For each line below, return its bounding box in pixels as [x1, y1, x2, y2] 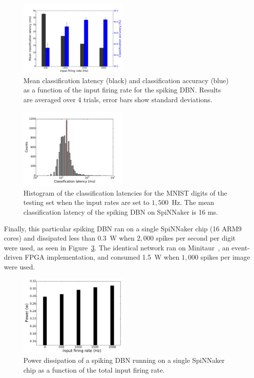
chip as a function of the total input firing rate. [23, 364, 165, 375]
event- [232, 242, 250, 252]
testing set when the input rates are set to [23, 197, 149, 207]
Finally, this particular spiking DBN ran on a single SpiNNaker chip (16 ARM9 [4, 223, 242, 233]
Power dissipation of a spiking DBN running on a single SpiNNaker [23, 355, 225, 365]
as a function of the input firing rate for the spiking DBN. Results [23, 85, 221, 95]
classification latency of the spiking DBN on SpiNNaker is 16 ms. [23, 207, 218, 217]
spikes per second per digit [156, 233, 236, 243]
